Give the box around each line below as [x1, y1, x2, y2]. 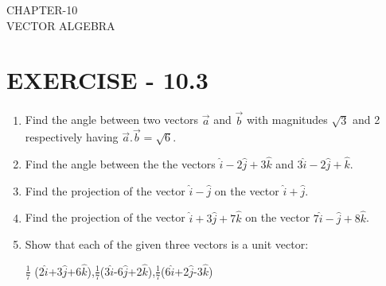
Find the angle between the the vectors [25, 156, 216, 172]
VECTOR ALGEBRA [6, 17, 115, 33]
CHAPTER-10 [6, 2, 78, 17]
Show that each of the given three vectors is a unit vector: [25, 236, 309, 253]
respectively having [25, 129, 119, 145]
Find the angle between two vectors [25, 111, 199, 128]
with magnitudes [246, 111, 328, 128]
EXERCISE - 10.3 [6, 64, 209, 96]
